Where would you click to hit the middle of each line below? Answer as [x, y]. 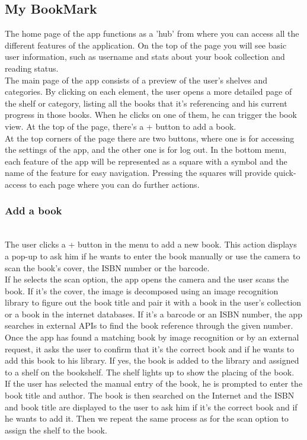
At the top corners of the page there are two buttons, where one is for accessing [150, 138]
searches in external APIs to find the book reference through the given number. [149, 325]
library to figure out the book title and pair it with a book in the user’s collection [153, 302]
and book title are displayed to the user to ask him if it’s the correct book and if [151, 407]
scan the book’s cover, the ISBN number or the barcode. [107, 267]
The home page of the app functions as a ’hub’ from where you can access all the [152, 33]
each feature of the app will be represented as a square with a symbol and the [146, 161]
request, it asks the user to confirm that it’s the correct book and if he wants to [150, 349]
